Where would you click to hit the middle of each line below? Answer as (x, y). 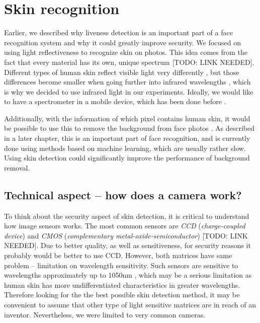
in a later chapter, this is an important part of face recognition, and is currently (127, 138)
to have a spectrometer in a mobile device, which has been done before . (115, 101)
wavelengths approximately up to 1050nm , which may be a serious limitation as (128, 275)
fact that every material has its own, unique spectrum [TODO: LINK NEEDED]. (129, 62)
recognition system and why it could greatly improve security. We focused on (123, 42)
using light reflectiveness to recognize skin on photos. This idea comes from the (126, 52)
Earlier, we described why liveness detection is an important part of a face (118, 32)
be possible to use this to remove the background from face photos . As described (129, 128)
